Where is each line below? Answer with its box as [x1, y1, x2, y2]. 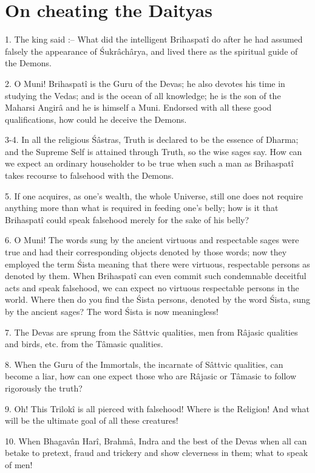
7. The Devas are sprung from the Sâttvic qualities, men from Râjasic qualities [5, 325, 298, 338]
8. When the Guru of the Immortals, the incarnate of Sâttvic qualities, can [5, 357, 283, 370]
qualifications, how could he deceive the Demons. [5, 112, 187, 125]
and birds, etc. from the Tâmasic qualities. [5, 337, 163, 350]
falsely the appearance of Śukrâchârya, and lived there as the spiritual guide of [5, 44, 298, 57]
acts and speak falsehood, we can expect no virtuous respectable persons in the [5, 281, 299, 294]
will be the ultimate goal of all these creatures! [5, 414, 178, 427]
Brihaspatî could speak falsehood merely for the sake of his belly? [5, 213, 249, 226]
